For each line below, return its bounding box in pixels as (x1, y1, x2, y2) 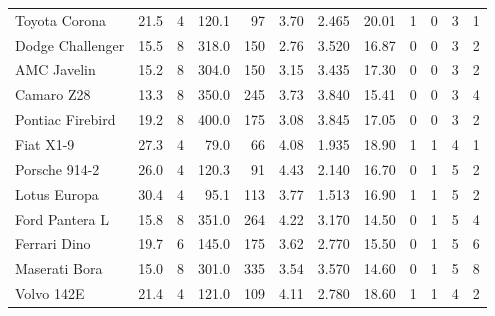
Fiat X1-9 (15, 133, 75, 154)
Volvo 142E (15, 283, 85, 304)
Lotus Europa (15, 183, 99, 204)
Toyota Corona (15, 9, 107, 30)
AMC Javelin (15, 59, 96, 80)
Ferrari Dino (15, 233, 91, 254)
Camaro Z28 (15, 84, 91, 105)
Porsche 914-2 (15, 158, 100, 179)
